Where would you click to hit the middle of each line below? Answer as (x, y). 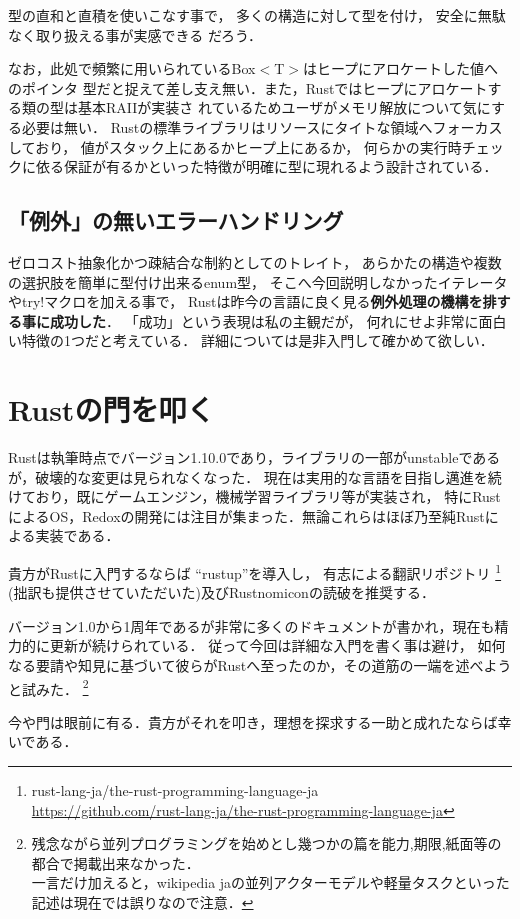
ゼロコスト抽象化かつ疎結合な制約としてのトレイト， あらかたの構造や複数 (255, 261)
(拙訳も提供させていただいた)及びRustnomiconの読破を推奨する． (221, 592)
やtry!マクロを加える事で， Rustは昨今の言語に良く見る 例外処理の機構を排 (252, 301)
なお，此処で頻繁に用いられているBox (132, 68)
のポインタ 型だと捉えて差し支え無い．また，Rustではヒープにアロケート (248, 87)
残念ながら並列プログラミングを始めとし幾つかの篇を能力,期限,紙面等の (266, 843)
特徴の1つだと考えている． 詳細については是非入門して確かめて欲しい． (257, 340)
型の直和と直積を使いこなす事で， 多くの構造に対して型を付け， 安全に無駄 (257, 15)
